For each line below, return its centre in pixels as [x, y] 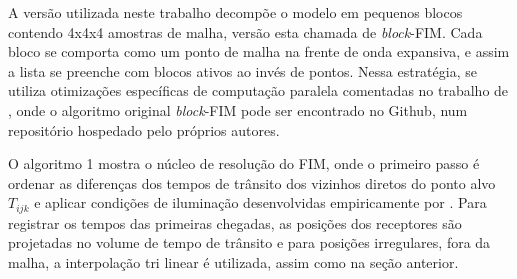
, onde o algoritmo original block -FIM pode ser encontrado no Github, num [238, 109]
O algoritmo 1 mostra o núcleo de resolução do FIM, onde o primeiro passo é [244, 163]
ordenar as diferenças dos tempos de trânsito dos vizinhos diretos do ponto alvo [252, 182]
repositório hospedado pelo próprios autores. [144, 129]
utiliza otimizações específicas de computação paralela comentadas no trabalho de [258, 90]
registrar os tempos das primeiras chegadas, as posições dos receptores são [235, 222]
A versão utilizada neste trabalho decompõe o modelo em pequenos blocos [235, 12]
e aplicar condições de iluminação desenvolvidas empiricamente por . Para [260, 202]
